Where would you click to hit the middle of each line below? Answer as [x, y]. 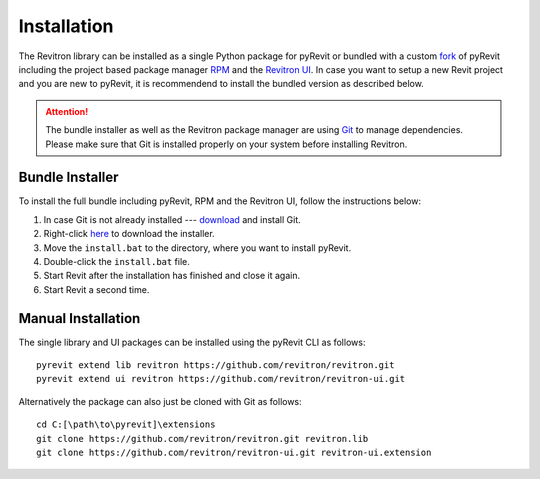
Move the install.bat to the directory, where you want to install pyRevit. [197, 247]
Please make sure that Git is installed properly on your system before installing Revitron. [226, 144]
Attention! [67, 111]
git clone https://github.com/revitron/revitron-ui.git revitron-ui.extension [234, 452]
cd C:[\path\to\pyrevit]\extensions [126, 424]
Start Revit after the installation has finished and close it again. [171, 276]
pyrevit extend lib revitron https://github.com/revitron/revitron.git [215, 365]
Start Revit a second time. [96, 289]
